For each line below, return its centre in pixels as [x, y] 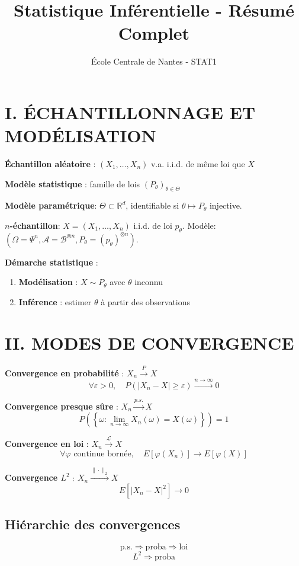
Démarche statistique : [52, 262]
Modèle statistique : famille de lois [73, 183]
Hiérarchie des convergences [93, 524]
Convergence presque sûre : [62, 406]
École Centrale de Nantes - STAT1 [154, 61]
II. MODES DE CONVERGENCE [149, 342]
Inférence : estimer [55, 302]
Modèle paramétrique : [51, 205]
